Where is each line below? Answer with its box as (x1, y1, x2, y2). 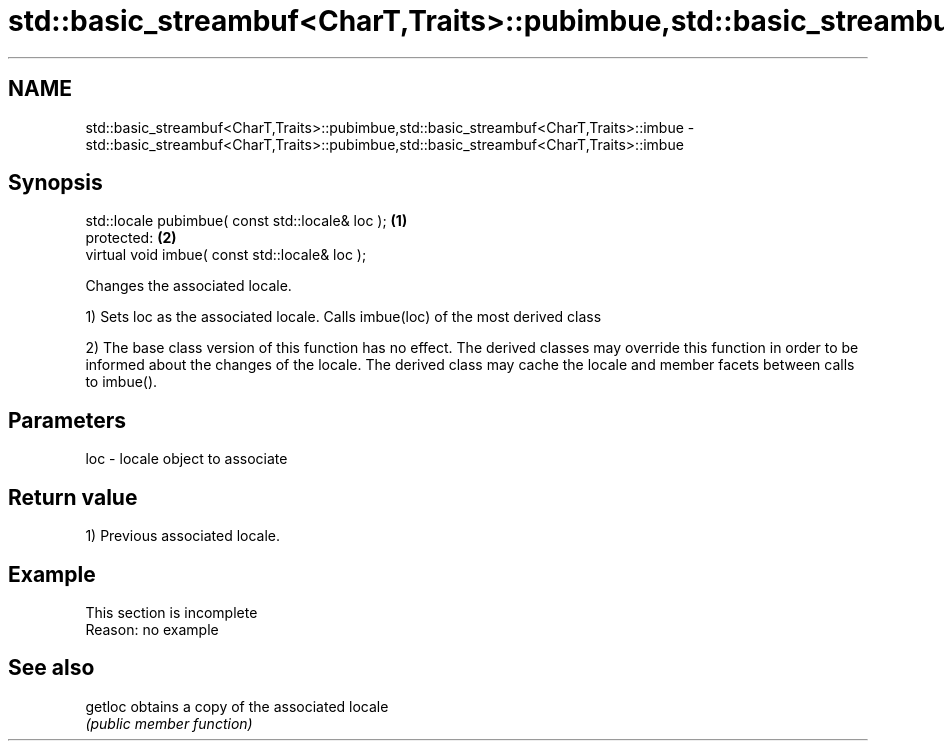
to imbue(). (85, 373, 158, 391)
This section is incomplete (85, 603, 258, 621)
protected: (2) (85, 229, 177, 247)
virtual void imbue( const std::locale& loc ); (85, 246, 367, 264)
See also (8, 655, 95, 681)
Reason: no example (85, 620, 219, 638)
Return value (8, 484, 138, 510)
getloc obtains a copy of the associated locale (85, 697, 389, 715)
